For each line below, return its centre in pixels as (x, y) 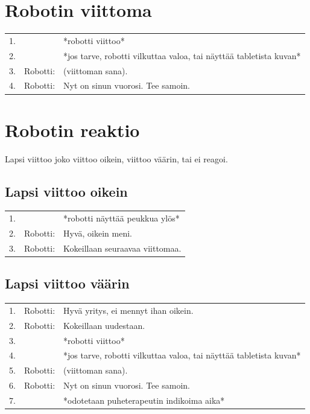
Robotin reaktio (72, 129)
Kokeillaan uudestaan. (104, 325)
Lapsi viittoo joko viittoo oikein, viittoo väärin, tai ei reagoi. (116, 158)
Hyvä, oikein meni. (98, 233)
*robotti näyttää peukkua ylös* (122, 218)
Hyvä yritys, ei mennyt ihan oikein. (128, 310)
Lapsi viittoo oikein (66, 191)
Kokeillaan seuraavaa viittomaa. (122, 248)
